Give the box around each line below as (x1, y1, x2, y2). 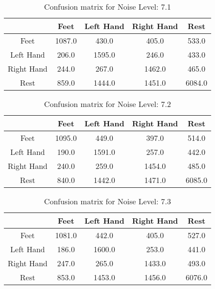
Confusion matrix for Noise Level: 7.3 (44, 196, 171, 207)
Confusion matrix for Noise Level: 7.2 (44, 98, 171, 109)
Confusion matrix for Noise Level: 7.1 (44, 1, 171, 12)
